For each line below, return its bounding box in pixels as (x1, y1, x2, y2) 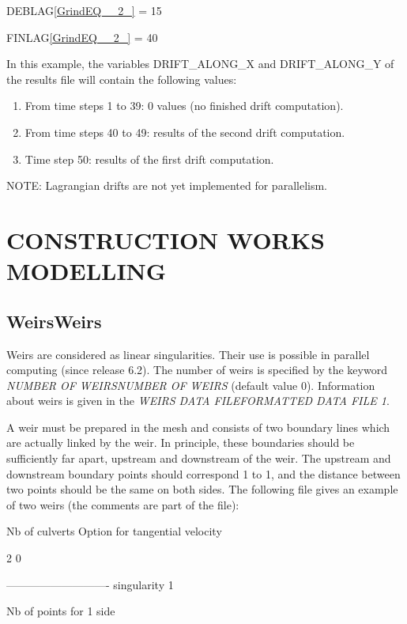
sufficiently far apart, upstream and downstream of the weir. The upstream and (6, 450, 391, 467)
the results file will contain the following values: (6, 70, 237, 87)
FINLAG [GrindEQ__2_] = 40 (6, 28, 158, 45)
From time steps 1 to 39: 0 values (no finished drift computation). (24, 97, 344, 114)
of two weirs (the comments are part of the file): (6, 496, 239, 512)
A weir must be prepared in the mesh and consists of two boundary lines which (6, 418, 390, 435)
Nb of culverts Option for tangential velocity (6, 523, 222, 539)
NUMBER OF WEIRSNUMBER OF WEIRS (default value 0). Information (6, 376, 375, 393)
